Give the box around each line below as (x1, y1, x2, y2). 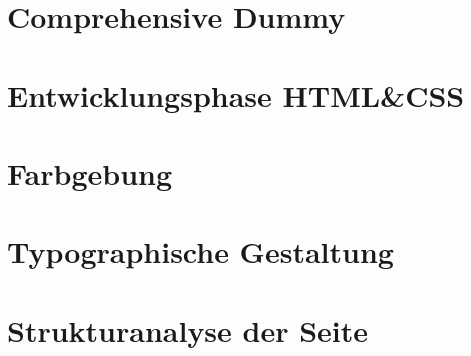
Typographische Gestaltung (7, 231, 394, 272)
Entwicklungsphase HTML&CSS (7, 74, 465, 115)
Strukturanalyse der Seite (7, 309, 369, 350)
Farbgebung (7, 152, 173, 193)
